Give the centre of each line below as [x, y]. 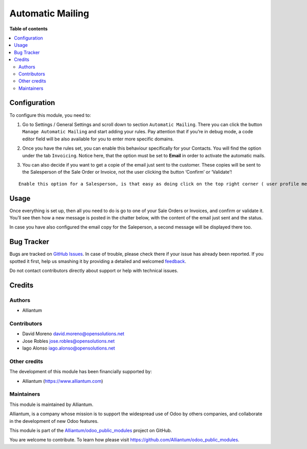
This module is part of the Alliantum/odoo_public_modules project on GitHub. [91, 430]
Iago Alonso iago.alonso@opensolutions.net [69, 348]
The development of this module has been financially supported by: [81, 372]
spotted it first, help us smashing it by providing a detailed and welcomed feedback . [98, 261]
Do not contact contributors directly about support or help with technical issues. [94, 271]
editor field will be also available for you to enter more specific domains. [98, 139]
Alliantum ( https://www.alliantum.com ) [63, 381]
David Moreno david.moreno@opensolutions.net [73, 334]
